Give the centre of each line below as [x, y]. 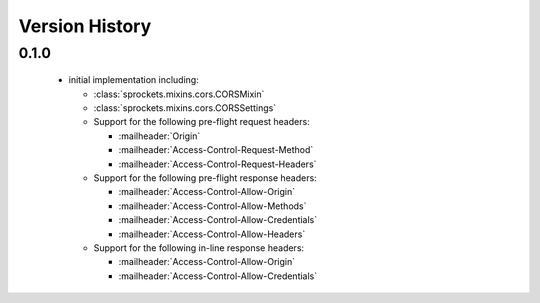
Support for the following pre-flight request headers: [201, 122]
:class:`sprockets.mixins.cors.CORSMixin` [179, 94]
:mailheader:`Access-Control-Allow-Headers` [212, 234]
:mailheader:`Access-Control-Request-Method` [216, 150]
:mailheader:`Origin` [159, 136]
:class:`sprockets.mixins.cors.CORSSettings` [185, 107]
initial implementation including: [133, 80]
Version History [85, 26]
